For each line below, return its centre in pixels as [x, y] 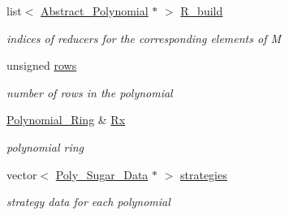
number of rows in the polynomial [90, 92]
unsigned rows [42, 65]
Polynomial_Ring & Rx [66, 120]
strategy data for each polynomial [88, 202]
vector [22, 174]
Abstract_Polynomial [95, 11]
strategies [204, 174]
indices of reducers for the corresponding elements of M [144, 38]
